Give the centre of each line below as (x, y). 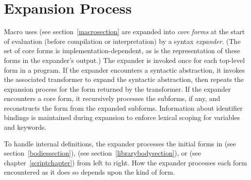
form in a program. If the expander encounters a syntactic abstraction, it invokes (125, 70)
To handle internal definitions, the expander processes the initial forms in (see (120, 143)
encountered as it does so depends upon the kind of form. (90, 172)
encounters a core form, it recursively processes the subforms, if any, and (112, 98)
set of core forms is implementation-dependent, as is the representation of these (122, 50)
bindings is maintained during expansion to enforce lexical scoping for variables (122, 117)
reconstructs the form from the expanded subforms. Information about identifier (123, 108)
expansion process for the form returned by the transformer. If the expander (117, 89)
